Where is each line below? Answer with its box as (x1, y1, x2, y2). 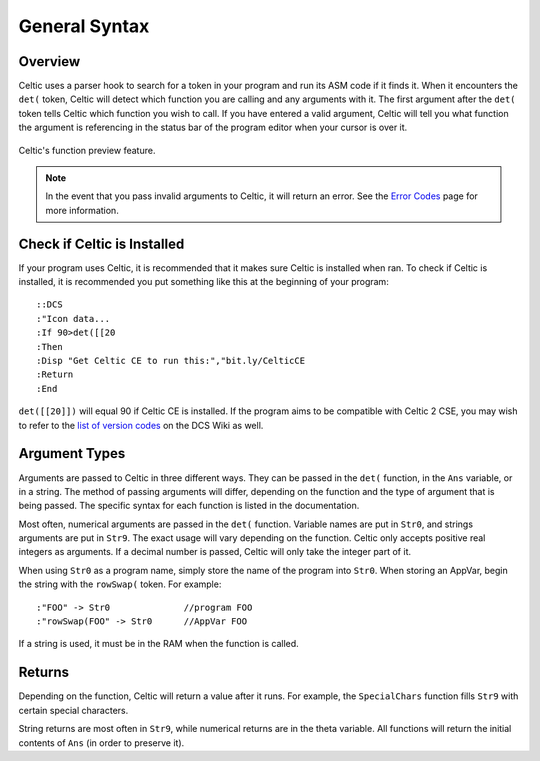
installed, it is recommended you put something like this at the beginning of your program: (18, 276, 389, 288)
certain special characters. (18, 704, 129, 716)
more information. (45, 204, 119, 216)
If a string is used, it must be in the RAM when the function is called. (18, 638, 299, 650)
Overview (18, 53, 81, 70)
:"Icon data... (36, 313, 111, 324)
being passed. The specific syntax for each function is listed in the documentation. (18, 500, 360, 512)
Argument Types (18, 445, 126, 462)
